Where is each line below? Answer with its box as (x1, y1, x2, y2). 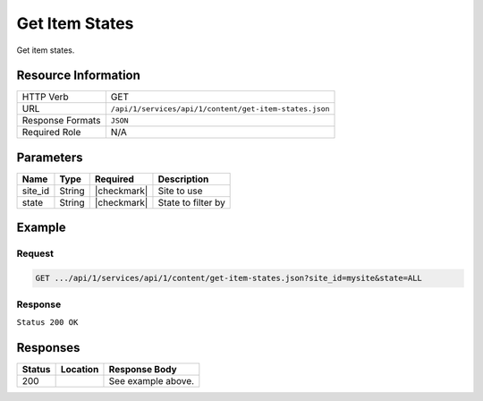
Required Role (21, 126, 81, 139)
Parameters (16, 149, 83, 165)
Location (60, 363, 99, 375)
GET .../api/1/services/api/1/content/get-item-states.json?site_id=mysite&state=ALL (35, 273, 422, 284)
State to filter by (157, 196, 225, 209)
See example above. (108, 374, 195, 387)
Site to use (157, 184, 203, 197)
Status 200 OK (16, 317, 79, 327)
